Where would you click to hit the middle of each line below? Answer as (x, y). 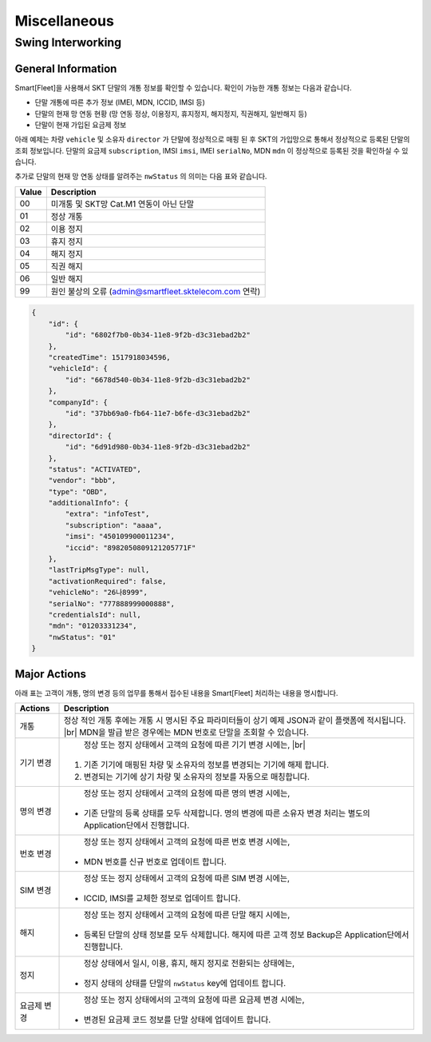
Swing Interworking (68, 42)
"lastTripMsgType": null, (99, 570)
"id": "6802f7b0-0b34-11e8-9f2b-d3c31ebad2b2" (158, 335)
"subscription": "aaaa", (114, 525)
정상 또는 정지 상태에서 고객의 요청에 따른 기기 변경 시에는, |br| (195, 745)
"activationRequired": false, (107, 581)
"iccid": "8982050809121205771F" (130, 547)
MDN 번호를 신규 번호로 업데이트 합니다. (155, 862)
